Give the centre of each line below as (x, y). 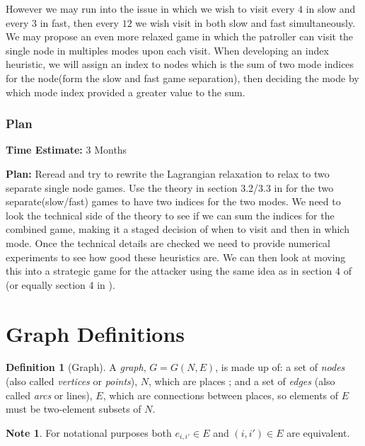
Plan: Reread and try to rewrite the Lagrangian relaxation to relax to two (168, 173)
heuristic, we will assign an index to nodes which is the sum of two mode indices (180, 64)
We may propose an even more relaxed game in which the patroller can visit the (180, 36)
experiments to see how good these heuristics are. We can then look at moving (176, 257)
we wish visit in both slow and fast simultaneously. (245, 22)
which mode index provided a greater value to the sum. (126, 92)
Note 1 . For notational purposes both (89, 432)
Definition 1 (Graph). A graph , (76, 367)
